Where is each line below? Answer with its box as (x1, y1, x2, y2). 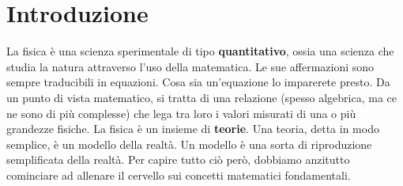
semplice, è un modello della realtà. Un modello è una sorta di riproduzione (6, 135, 372, 152)
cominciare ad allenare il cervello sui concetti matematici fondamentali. (6, 166, 351, 183)
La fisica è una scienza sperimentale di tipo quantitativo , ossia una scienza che (6, 43, 394, 59)
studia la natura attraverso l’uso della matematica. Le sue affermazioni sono (6, 58, 375, 74)
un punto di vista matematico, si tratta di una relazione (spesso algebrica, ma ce (6, 89, 397, 105)
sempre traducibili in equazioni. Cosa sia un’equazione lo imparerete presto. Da (6, 74, 390, 90)
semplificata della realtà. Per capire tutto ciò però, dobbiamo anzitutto (6, 151, 350, 168)
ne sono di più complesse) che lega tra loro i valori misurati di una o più (6, 104, 356, 121)
